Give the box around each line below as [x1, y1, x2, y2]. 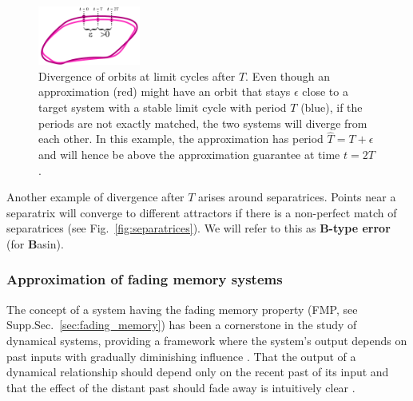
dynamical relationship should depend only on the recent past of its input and [6, 363, 389, 380]
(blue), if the [300, 98, 363, 115]
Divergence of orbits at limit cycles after [38, 67, 236, 84]
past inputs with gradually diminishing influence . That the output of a [6, 347, 356, 364]
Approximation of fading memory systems [6, 269, 283, 289]
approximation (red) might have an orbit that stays [38, 83, 291, 100]
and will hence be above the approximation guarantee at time [38, 145, 340, 162]
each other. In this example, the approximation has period [38, 130, 324, 147]
